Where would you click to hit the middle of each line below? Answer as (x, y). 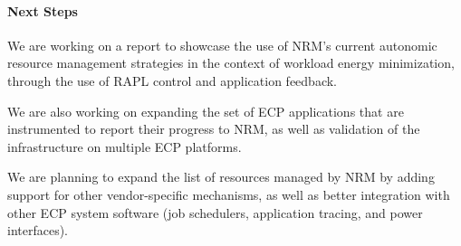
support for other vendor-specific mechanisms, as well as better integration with (229, 194)
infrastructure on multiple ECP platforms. (125, 146)
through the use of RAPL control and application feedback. (172, 80)
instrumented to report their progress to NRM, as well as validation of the (214, 129)
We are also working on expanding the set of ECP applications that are (206, 111)
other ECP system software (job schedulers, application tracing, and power (215, 212)
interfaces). (38, 230)
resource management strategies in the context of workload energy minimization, (231, 63)
